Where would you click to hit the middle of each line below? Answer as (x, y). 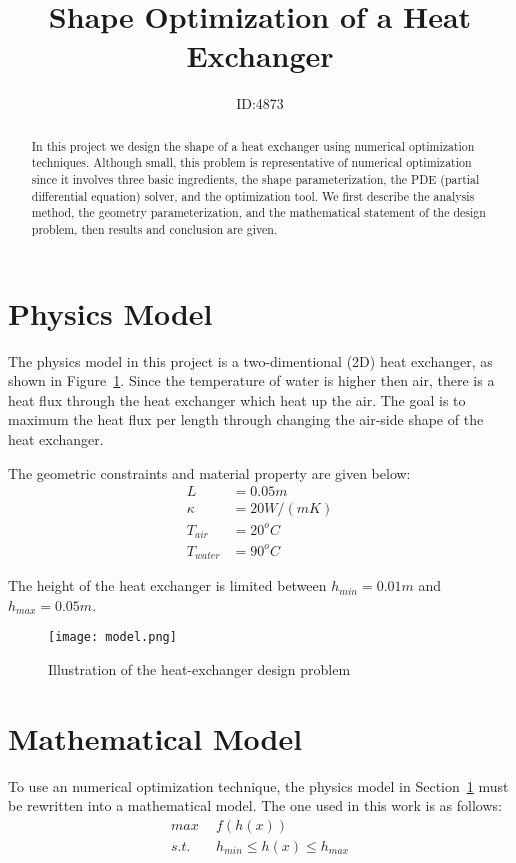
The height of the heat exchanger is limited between (167, 585)
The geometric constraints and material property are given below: (209, 472)
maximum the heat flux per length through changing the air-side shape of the (246, 419)
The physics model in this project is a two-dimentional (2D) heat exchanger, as (250, 360)
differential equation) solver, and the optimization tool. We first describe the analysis (253, 195)
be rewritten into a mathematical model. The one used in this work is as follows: (255, 805)
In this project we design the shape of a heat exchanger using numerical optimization (253, 145)
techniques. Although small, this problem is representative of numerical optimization (251, 162)
